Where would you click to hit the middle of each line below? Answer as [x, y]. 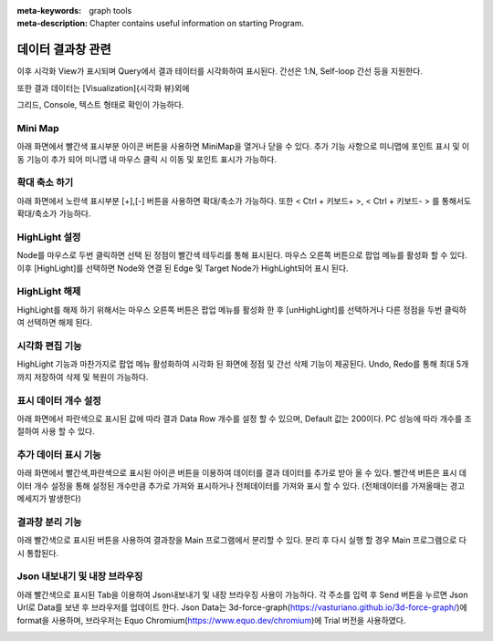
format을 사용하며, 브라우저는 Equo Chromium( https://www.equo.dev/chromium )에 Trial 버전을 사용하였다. [211, 620]
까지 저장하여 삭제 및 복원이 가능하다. [83, 377]
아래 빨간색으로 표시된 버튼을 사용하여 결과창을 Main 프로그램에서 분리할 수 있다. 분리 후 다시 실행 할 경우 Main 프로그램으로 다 [242, 540]
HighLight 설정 [49, 237]
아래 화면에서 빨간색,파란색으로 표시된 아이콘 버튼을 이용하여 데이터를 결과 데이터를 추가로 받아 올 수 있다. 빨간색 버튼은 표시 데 [242, 473]
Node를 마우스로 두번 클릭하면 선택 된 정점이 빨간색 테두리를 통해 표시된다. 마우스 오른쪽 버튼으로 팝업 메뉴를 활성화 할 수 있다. [242, 255]
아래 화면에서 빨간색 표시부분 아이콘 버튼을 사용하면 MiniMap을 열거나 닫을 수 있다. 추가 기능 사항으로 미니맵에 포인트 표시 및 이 [243, 147]
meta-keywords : [49, 10]
